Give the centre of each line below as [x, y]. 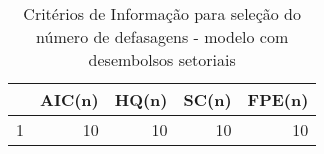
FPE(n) [278, 99]
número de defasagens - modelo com [162, 36]
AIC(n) [69, 99]
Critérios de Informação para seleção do [162, 13]
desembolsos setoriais [162, 59]
